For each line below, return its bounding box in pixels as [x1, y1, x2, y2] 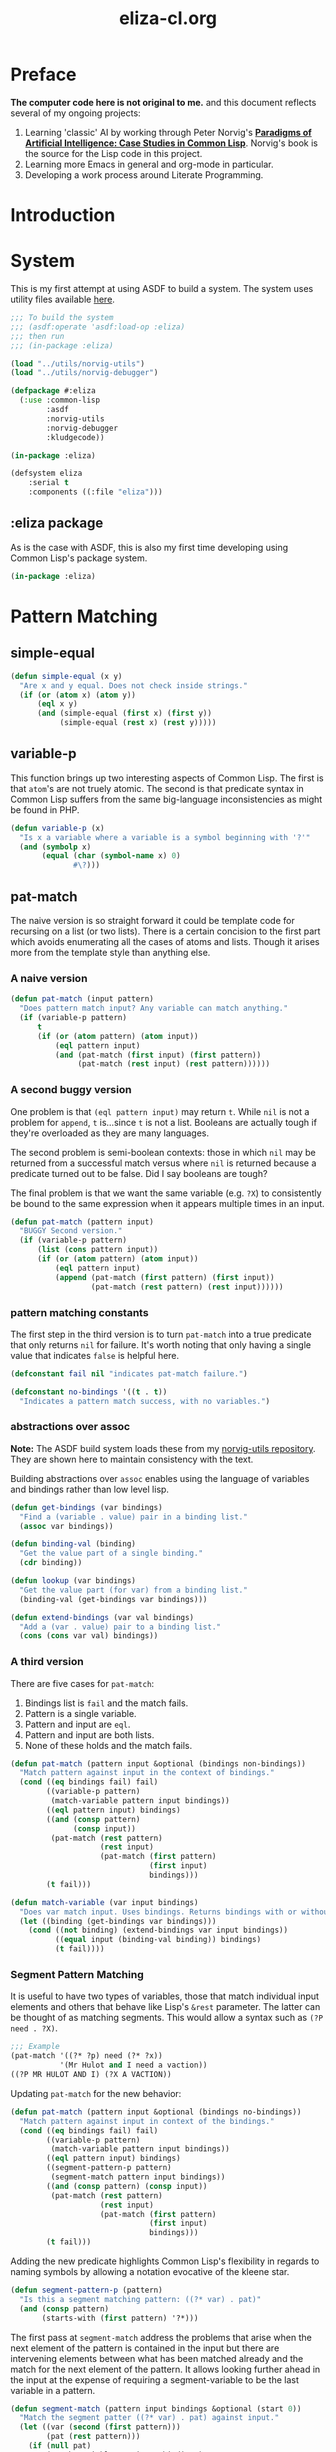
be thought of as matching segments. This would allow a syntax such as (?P [10, 2012, 323, 2024]
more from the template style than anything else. [10, 947, 211, 958]
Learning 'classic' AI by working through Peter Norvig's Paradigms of [24, 126, 312, 138]
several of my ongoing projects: [10, 107, 142, 119]
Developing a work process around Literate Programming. [24, 168, 264, 181]
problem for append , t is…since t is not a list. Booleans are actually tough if [10, 1116, 318, 1128]
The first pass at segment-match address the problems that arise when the [10, 2331, 312, 2343]
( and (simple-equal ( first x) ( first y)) [36, 708, 213, 719]
